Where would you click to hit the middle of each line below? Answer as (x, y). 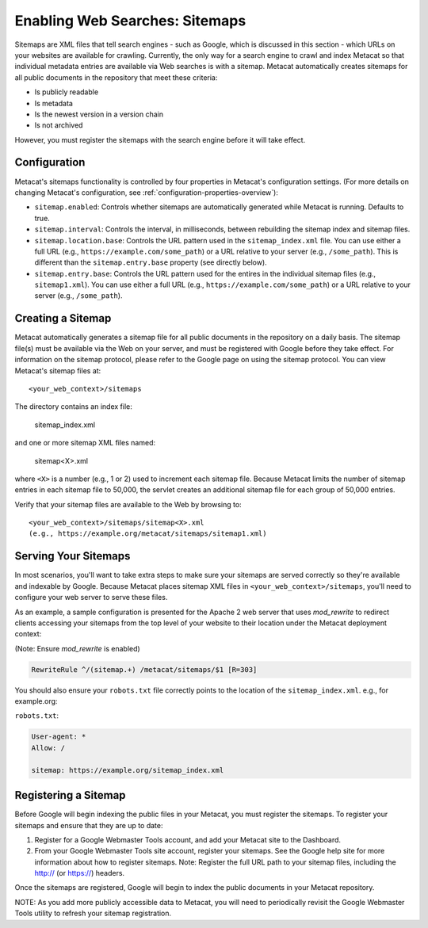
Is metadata (53, 103)
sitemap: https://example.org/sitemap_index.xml (128, 770)
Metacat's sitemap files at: (58, 370)
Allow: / (48, 748)
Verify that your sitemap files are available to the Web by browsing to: (128, 504)
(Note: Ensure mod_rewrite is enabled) (77, 648)
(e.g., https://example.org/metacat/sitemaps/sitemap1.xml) (148, 534)
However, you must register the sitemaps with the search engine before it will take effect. (160, 139)
